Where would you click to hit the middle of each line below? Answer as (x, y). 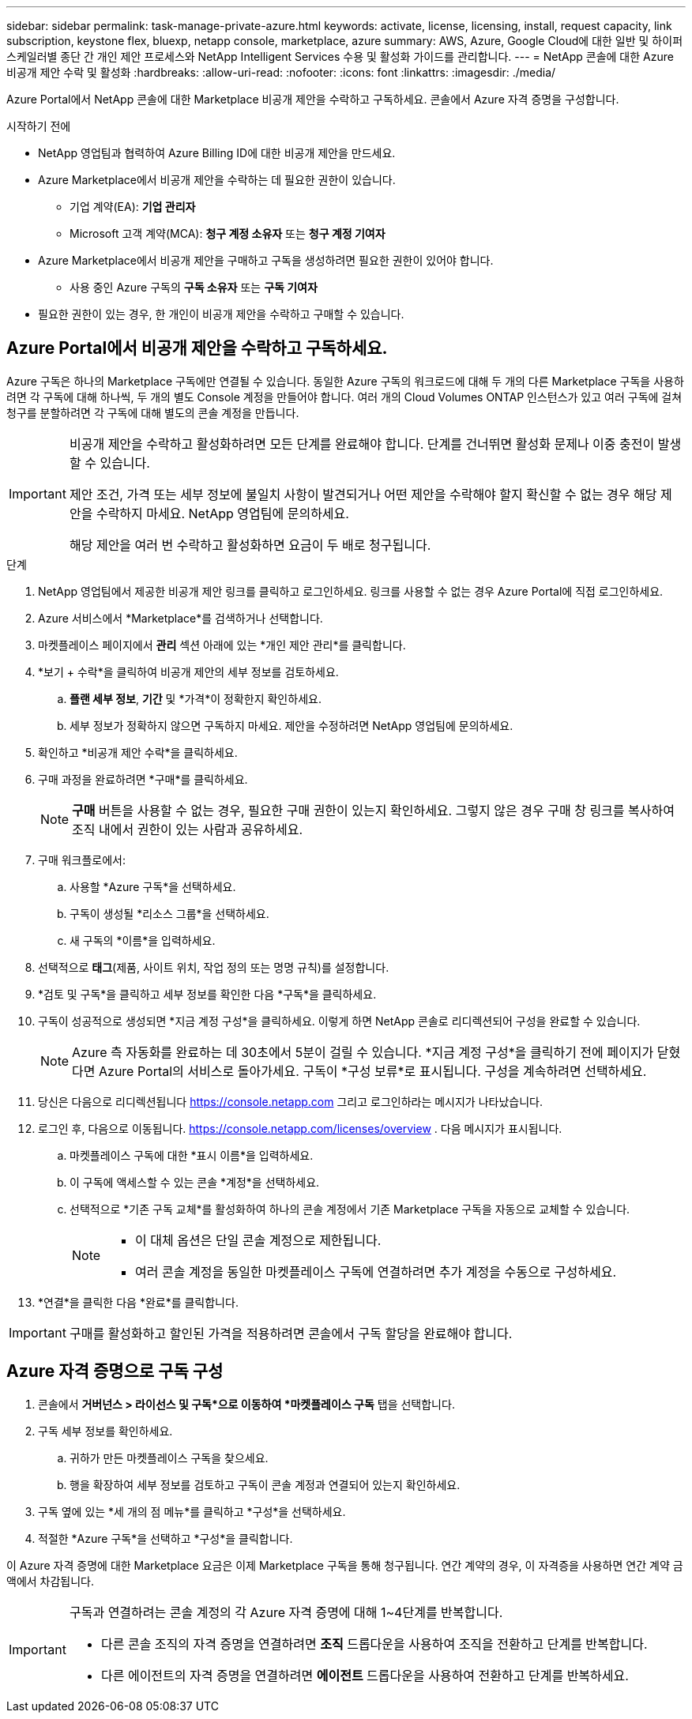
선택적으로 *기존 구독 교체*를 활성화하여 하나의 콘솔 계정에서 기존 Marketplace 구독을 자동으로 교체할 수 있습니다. (350, 1209)
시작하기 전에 (39, 126)
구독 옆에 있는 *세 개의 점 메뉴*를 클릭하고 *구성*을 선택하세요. (192, 1511)
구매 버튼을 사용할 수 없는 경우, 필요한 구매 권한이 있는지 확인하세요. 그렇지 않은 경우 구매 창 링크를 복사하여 (373, 810)
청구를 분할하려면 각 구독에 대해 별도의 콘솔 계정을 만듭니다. (153, 412)
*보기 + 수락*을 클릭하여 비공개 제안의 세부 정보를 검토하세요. (188, 671)
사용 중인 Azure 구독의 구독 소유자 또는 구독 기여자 (194, 287)
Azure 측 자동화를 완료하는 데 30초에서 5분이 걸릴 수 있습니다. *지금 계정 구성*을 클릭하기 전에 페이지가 (363, 1052)
